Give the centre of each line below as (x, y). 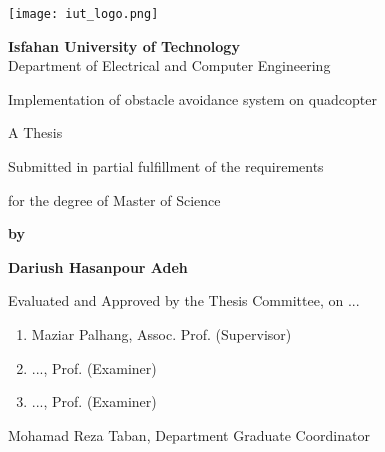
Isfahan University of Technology (124, 45)
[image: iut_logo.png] (83, 14)
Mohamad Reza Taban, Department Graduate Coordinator (189, 434)
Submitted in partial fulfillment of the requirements (166, 166)
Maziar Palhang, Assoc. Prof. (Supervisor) (161, 334)
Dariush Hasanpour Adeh (98, 266)
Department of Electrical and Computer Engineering (169, 65)
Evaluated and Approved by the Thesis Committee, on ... (184, 300)
